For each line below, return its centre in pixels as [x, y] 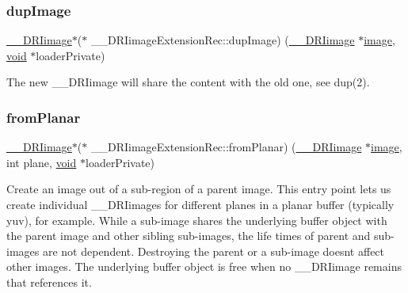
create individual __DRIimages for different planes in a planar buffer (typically [200, 204]
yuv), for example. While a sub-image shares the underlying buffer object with [197, 220]
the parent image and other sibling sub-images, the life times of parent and [189, 236]
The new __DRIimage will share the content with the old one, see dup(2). [188, 82]
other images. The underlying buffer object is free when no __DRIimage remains [204, 266]
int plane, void [42, 162]
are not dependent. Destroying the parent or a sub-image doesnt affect [214, 251]
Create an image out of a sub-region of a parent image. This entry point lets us [199, 189]
